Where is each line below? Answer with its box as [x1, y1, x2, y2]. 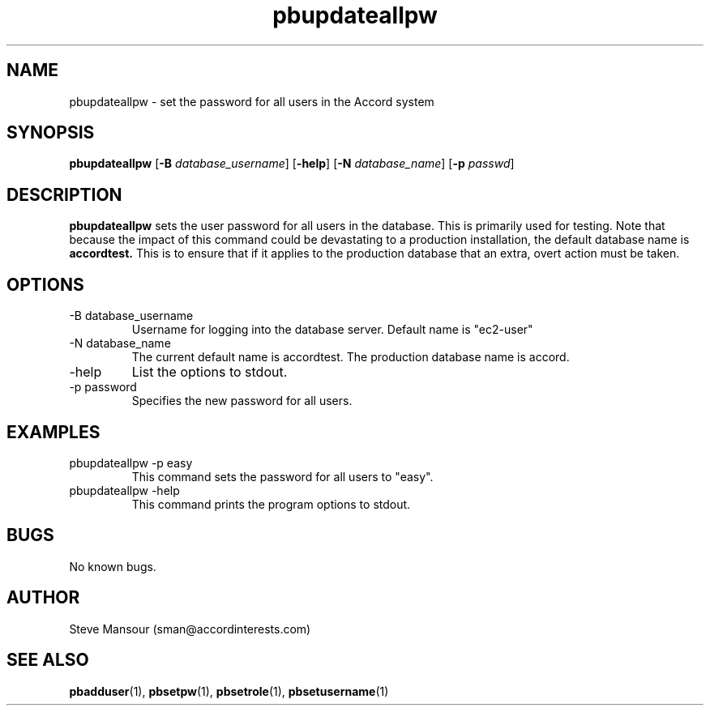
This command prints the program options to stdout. [131, 497, 411, 511]
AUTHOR [6, 587, 80, 608]
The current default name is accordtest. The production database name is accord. [131, 350, 570, 365]
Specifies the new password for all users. [131, 394, 353, 408]
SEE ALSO [6, 650, 89, 671]
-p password [69, 380, 137, 394]
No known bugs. [69, 559, 156, 573]
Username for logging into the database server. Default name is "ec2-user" [131, 322, 533, 337]
